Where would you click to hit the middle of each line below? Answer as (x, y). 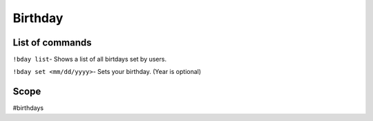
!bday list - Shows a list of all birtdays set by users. (90, 59)
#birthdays (28, 108)
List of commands (52, 43)
